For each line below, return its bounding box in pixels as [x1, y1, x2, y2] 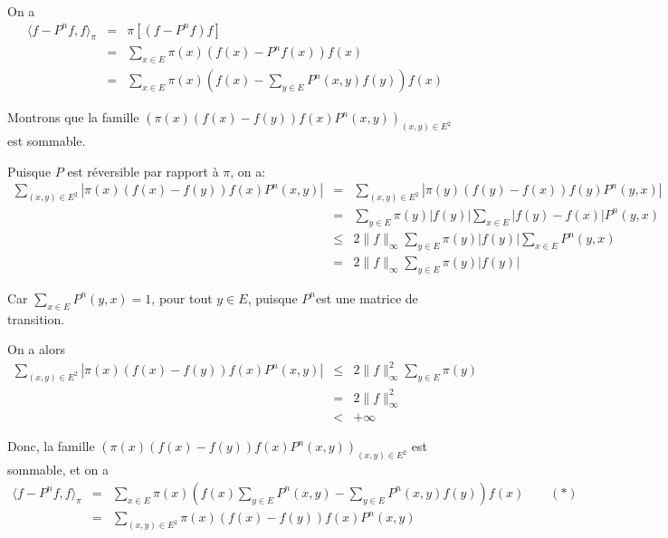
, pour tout [151, 288, 213, 307]
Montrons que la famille [7, 108, 139, 127]
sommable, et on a [7, 460, 110, 479]
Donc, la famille [7, 437, 95, 456]
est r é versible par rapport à [67, 161, 219, 180]
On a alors [7, 340, 65, 359]
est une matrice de [315, 288, 418, 307]
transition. [7, 309, 65, 328]
